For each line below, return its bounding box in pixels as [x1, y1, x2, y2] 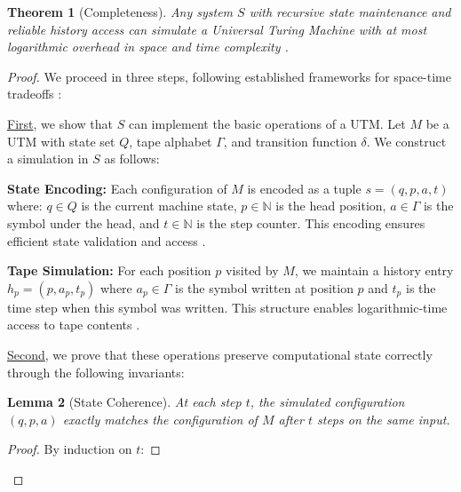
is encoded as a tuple [247, 179, 362, 197]
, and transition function [223, 131, 357, 150]
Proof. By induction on [7, 440, 132, 458]
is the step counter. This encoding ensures [196, 213, 425, 232]
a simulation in [7, 149, 89, 168]
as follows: [104, 149, 160, 168]
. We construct [366, 131, 447, 150]
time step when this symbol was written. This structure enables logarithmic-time [7, 298, 448, 316]
